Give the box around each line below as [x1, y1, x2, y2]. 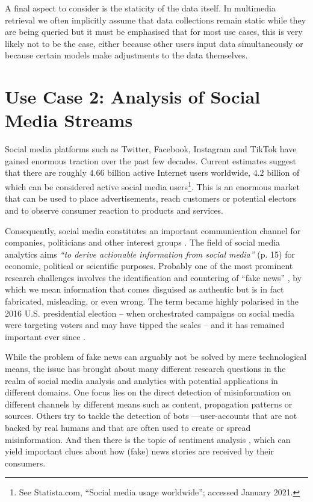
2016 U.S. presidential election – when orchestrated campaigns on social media [5, 306, 295, 319]
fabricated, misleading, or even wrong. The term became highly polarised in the [5, 295, 299, 308]
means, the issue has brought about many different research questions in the [5, 362, 286, 375]
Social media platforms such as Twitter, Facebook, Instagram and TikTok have [5, 143, 297, 155]
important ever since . [5, 330, 85, 342]
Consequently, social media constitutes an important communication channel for [5, 224, 301, 237]
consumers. [5, 456, 46, 469]
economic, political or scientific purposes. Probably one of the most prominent [5, 259, 293, 272]
